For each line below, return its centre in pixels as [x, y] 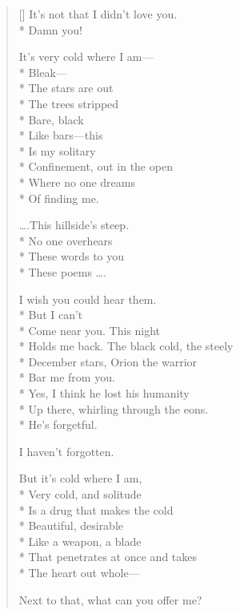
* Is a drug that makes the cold [96, 509]
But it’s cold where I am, [80, 478]
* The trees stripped [69, 103]
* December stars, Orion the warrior [108, 361]
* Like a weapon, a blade [80, 541]
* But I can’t [51, 315]
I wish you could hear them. [88, 299]
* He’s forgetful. [58, 424]
